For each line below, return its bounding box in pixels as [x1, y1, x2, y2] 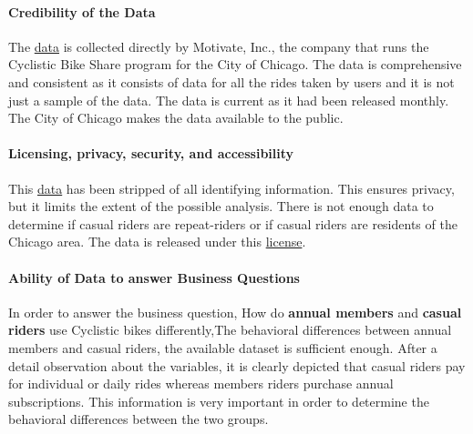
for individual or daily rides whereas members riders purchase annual [8, 374, 394, 393]
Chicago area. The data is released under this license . [8, 232, 306, 251]
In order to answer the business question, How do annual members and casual [8, 302, 462, 321]
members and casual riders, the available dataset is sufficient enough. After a [8, 338, 437, 357]
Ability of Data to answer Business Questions [8, 267, 300, 287]
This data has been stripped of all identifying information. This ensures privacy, [8, 178, 455, 197]
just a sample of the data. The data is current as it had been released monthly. [8, 90, 449, 109]
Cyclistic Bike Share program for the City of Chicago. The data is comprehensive [8, 55, 462, 74]
